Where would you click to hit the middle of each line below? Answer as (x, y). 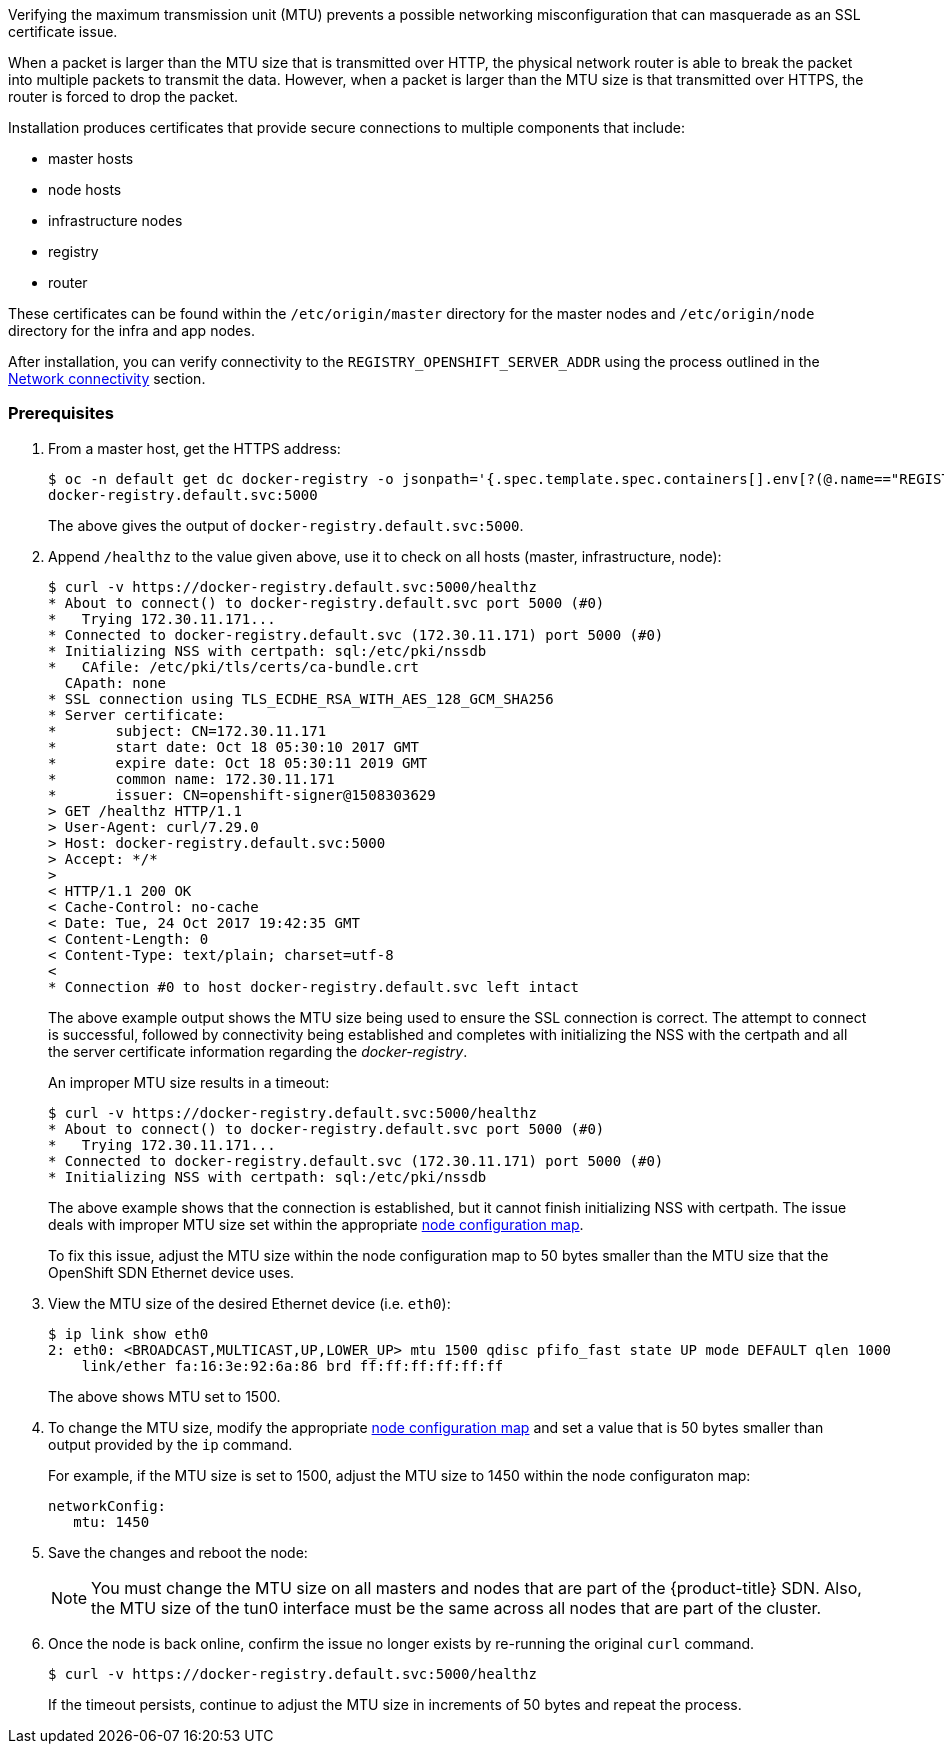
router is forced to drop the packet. (123, 96)
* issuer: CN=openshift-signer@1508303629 (242, 794)
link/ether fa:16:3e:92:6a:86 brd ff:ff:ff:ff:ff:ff (292, 1365)
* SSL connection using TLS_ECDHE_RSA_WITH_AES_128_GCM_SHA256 (301, 698)
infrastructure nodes (115, 220)
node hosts (85, 189)
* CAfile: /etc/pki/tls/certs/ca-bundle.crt (233, 666)
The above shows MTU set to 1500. (164, 1396)
